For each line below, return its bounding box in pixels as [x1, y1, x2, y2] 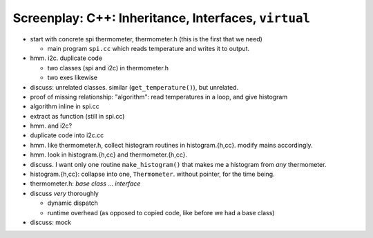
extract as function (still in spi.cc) [30, 112, 125, 120]
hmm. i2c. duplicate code [30, 54, 103, 62]
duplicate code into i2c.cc [30, 131, 104, 139]
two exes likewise [47, 73, 98, 82]
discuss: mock [30, 218, 72, 226]
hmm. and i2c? [30, 121, 73, 130]
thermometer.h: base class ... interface [30, 179, 141, 188]
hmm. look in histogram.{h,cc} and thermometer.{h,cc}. [30, 150, 188, 159]
